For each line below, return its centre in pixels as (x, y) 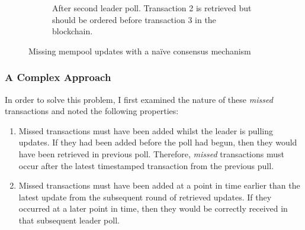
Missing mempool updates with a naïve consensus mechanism (140, 51)
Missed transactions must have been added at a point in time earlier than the (159, 185)
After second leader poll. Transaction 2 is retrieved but (152, 8)
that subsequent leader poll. (69, 220)
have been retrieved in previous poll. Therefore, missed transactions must (151, 153)
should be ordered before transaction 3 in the (134, 19)
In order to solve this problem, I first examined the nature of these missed (139, 99)
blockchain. (73, 31)
